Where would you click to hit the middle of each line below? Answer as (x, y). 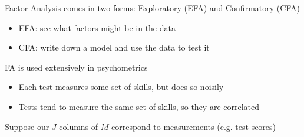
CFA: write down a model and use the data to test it (114, 47)
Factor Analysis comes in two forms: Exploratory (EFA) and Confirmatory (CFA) (152, 8)
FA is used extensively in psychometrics (76, 67)
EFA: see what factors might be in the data (97, 27)
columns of (79, 126)
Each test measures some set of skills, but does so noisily (121, 87)
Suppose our (27, 126)
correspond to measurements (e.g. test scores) (194, 126)
